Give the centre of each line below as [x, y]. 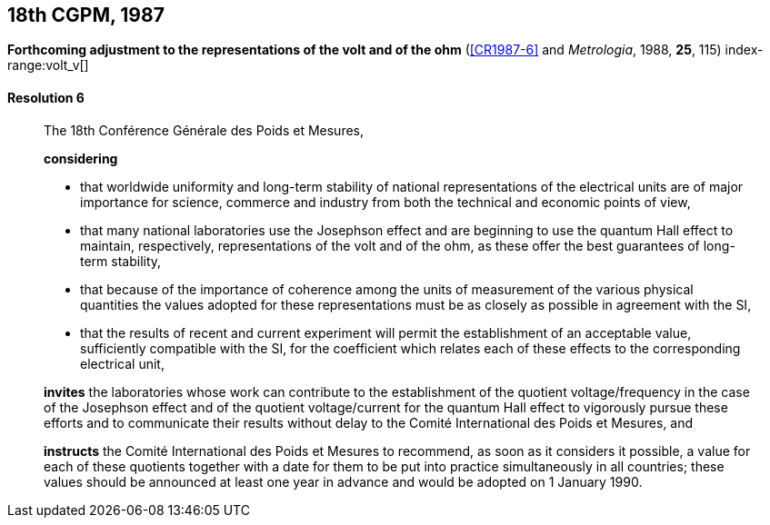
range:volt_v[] [48, 65]
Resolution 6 [46, 98]
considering [81, 158]
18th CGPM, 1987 [86, 15]
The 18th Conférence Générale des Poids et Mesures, [204, 130]
